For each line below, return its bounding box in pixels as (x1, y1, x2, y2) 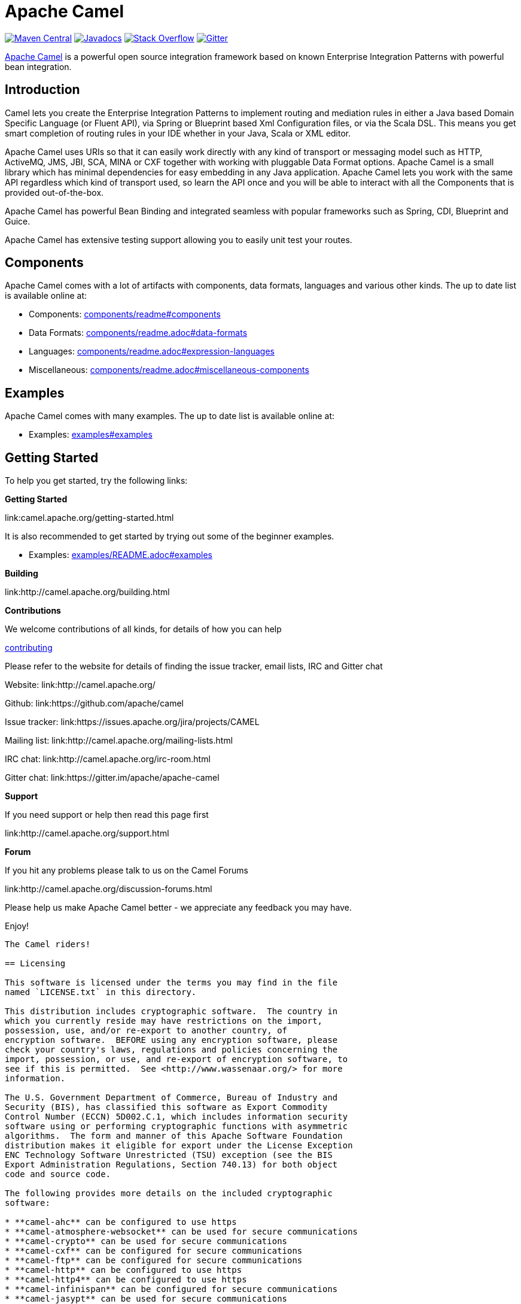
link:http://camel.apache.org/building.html (5, 587, 170, 598)
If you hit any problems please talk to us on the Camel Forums (5, 865, 248, 876)
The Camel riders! (5, 939, 91, 950)
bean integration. (5, 61, 72, 72)
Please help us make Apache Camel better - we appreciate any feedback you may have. (5, 902, 352, 913)
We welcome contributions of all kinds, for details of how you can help (5, 624, 282, 635)
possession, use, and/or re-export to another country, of (5, 1026, 288, 1036)
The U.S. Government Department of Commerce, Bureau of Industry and (5, 1093, 338, 1103)
